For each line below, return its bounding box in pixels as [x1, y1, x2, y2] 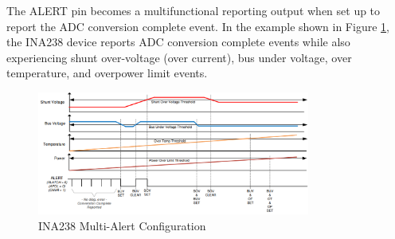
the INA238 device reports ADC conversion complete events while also [6, 33, 350, 50]
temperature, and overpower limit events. [6, 65, 208, 81]
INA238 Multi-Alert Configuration [38, 217, 206, 233]
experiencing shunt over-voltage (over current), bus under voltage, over [6, 49, 352, 65]
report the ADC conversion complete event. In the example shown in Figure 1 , [6, 18, 389, 34]
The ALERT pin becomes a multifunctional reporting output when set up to [6, 2, 381, 18]
